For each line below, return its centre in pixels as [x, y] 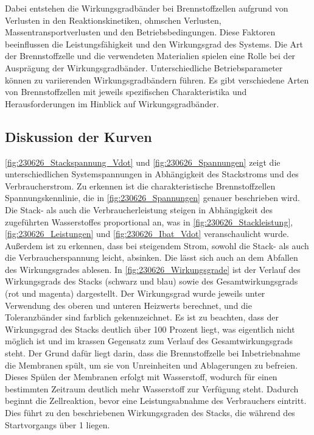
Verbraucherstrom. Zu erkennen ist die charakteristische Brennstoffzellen [140, 186]
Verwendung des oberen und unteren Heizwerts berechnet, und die [128, 305]
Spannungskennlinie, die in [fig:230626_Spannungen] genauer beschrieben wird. [152, 198]
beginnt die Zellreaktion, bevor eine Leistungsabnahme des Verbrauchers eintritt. [156, 401]
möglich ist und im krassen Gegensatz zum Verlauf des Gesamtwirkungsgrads [149, 341]
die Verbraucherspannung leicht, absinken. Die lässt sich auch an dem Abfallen [152, 257]
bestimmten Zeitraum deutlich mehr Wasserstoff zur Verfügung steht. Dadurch [152, 388]
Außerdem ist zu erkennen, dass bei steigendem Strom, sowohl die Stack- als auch [157, 245]
